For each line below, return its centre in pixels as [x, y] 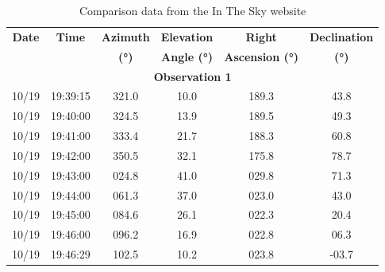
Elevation [187, 36]
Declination [342, 36]
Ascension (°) [262, 56]
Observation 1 [192, 76]
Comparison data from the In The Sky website [193, 10]
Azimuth [125, 36]
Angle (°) [187, 56]
